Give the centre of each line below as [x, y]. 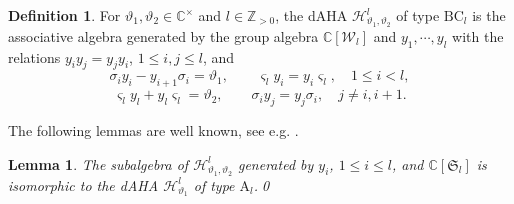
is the [489, 15]
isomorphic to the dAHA [83, 184]
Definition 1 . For [64, 15]
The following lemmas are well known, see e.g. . [153, 130]
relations [34, 56]
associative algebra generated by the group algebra [163, 35]
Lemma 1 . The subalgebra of [98, 163]
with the [478, 35]
